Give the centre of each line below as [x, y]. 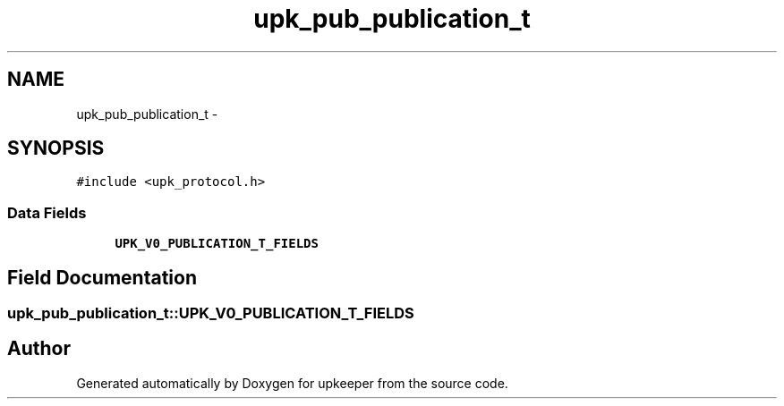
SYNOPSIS [56, 148]
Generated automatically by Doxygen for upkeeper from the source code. [292, 383]
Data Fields [47, 212]
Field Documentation [102, 277]
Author [39, 349]
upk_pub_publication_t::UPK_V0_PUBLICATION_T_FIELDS [211, 313]
